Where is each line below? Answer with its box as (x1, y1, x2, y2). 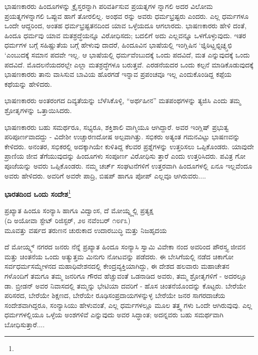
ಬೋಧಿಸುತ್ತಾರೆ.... (4, 319, 45, 329)
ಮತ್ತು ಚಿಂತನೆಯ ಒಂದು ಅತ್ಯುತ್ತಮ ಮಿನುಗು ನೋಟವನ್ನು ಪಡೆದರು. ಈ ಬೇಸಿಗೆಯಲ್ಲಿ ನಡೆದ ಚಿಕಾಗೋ (4, 251, 234, 261)
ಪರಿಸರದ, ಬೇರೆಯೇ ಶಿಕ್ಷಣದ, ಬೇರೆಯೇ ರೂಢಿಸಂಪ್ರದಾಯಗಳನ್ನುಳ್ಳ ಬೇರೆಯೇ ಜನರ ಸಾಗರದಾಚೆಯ (4, 290, 225, 300)
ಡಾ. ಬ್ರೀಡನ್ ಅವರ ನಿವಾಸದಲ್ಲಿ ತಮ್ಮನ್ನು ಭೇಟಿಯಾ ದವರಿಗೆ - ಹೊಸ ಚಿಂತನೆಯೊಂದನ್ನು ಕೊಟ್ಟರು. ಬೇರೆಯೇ (4, 280, 246, 291)
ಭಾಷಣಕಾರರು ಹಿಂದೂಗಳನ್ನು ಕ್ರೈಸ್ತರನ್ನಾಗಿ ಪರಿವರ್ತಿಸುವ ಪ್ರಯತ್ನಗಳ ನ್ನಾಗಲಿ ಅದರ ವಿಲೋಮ (4, 1, 213, 11)
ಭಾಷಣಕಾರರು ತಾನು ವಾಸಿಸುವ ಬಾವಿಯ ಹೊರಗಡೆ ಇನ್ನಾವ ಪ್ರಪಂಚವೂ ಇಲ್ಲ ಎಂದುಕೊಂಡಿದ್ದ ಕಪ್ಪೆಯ (4, 69, 232, 79)
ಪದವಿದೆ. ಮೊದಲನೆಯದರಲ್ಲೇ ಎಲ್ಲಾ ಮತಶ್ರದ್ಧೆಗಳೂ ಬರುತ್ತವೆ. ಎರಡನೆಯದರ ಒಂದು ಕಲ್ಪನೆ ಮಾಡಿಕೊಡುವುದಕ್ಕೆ (4, 59, 254, 69)
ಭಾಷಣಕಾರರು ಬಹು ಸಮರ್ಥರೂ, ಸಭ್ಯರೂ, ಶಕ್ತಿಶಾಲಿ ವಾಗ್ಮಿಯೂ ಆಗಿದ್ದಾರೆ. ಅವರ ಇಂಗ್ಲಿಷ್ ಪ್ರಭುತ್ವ (4, 121, 229, 132)
